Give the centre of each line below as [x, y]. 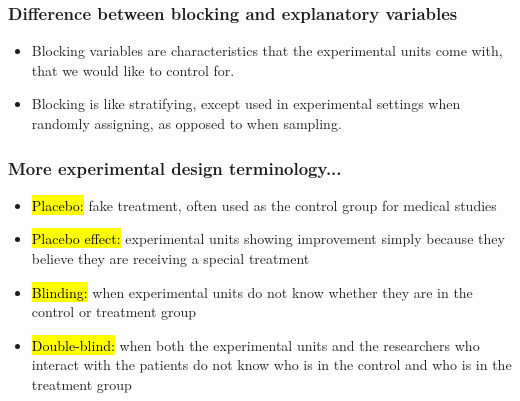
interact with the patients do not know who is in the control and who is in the [271, 364]
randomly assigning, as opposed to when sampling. [186, 123]
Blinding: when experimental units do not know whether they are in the [252, 291]
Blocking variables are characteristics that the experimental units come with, [267, 50]
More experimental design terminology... [175, 167]
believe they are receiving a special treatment [170, 258]
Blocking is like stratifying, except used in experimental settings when [246, 103]
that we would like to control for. [133, 69]
